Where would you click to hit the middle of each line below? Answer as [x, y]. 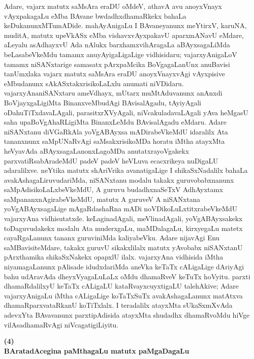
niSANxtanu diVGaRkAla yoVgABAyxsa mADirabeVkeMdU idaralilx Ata [116, 131]
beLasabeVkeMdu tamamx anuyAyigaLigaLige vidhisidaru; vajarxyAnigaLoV [121, 54]
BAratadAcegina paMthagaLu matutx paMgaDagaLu [97, 350]
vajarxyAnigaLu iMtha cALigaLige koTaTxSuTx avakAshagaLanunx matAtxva [124, 295]
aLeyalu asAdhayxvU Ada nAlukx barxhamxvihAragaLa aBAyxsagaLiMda [117, 45]
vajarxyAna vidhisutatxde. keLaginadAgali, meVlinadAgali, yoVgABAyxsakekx [123, 218]
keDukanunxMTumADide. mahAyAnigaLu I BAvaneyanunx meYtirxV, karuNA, [126, 25]
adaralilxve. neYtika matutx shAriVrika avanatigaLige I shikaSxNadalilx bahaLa [126, 170]
